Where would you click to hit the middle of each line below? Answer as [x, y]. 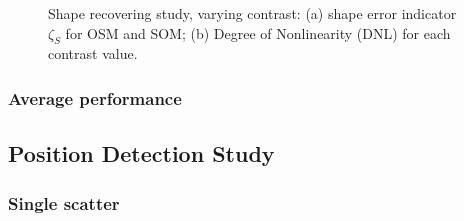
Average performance [95, 97]
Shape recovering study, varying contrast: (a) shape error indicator [252, 13]
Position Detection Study [141, 153]
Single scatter [64, 202]
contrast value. [93, 53]
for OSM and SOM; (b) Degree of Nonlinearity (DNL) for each [258, 32]
